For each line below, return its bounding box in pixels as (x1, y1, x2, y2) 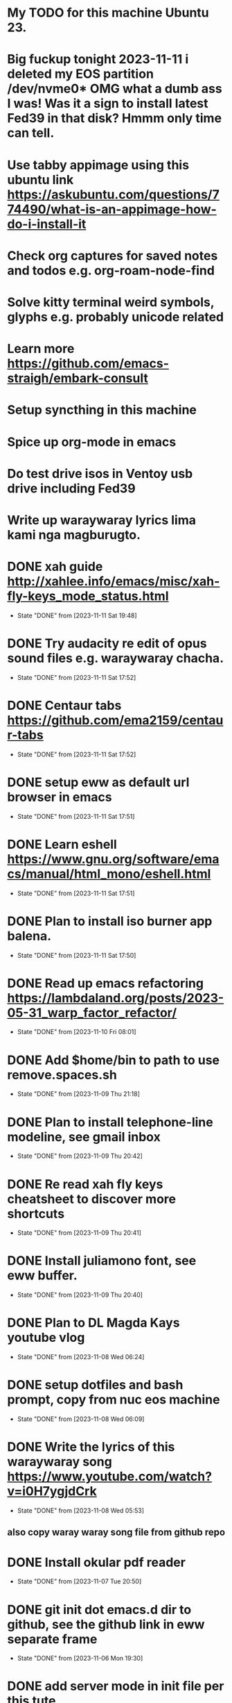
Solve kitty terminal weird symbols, (7, 294, 215, 310)
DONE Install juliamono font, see (7, 1253, 197, 1269)
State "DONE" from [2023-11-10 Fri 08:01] (17, 1028, 136, 1036)
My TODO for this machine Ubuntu (7, 5, 209, 21)
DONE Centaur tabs (7, 697, 122, 713)
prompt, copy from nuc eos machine (7, 1392, 220, 1408)
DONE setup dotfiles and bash (7, 1377, 184, 1393)
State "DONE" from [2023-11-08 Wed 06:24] (17, 1353, 145, 1361)
